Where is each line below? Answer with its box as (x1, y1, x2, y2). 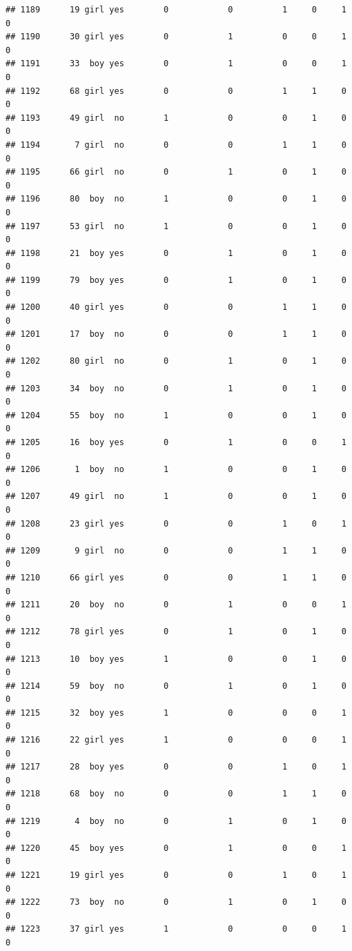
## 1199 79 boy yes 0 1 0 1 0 (6, 275, 346, 285)
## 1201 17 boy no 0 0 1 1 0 (6, 329, 346, 340)
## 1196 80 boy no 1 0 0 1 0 (6, 194, 346, 204)
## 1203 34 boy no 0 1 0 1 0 (6, 383, 346, 393)
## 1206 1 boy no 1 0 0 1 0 (6, 464, 346, 475)
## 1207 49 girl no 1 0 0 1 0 (6, 491, 346, 502)
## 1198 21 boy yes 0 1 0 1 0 (6, 248, 346, 258)
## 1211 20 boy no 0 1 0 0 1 (6, 600, 346, 610)
